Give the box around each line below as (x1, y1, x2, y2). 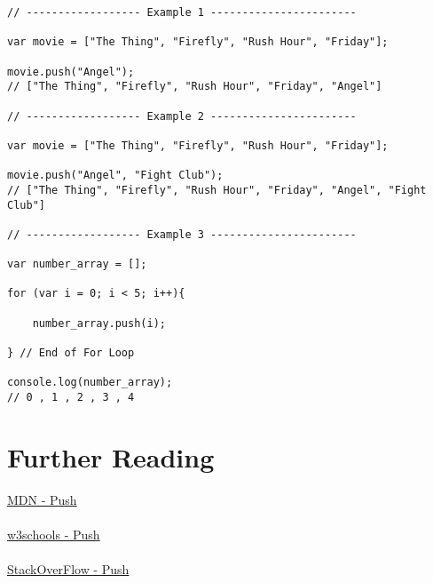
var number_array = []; (7, 258, 147, 271)
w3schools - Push (7, 525, 100, 544)
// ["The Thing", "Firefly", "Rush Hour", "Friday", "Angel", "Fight (7, 183, 427, 196)
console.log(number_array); (7, 376, 173, 389)
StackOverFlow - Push (7, 560, 130, 579)
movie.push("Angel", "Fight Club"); (7, 169, 224, 182)
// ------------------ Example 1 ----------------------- (7, 6, 357, 19)
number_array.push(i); (32, 316, 166, 330)
